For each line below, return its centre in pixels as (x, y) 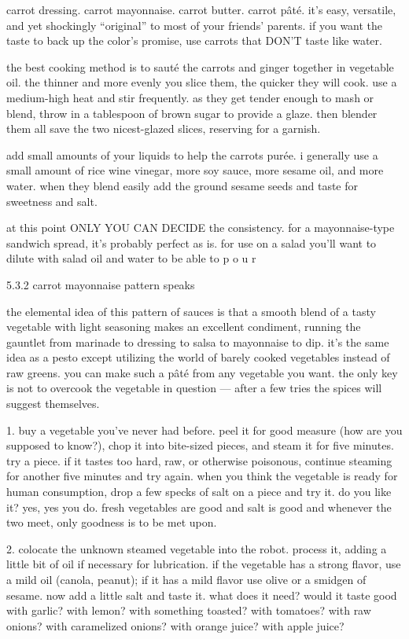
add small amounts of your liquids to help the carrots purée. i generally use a (192, 154)
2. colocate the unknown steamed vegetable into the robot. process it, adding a (197, 548)
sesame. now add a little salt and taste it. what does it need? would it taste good (202, 595)
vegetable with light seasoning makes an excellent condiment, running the (184, 327)
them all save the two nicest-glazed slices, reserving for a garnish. (164, 129)
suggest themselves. (53, 404)
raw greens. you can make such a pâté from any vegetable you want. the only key (202, 372)
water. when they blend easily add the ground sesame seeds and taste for (182, 185)
